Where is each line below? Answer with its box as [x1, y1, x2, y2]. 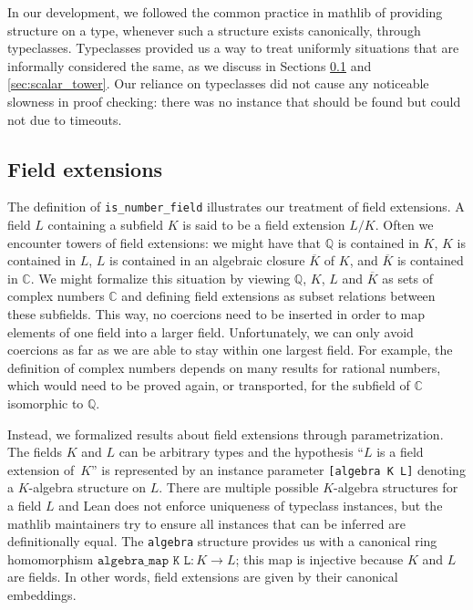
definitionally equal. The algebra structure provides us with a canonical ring [7, 532, 437, 551]
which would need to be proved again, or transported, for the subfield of [7, 376, 410, 395]
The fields [7, 442, 62, 461]
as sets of [382, 268, 434, 287]
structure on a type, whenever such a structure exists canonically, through [7, 20, 421, 39]
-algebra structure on [28, 478, 147, 497]
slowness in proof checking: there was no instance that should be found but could [7, 91, 461, 110]
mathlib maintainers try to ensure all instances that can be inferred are [7, 513, 406, 532]
